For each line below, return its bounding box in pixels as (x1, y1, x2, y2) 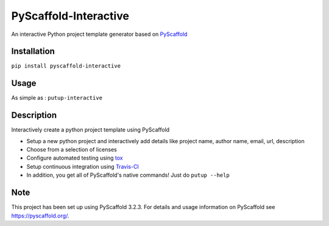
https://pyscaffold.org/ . (11, 212, 69, 219)
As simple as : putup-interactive (11, 94, 103, 102)
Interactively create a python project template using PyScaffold (11, 126, 170, 133)
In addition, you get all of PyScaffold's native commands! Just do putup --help (26, 171, 230, 179)
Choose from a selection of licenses (26, 146, 117, 154)
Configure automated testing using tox (26, 154, 123, 161)
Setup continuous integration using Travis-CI (26, 163, 140, 170)
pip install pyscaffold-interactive (11, 63, 121, 69)
